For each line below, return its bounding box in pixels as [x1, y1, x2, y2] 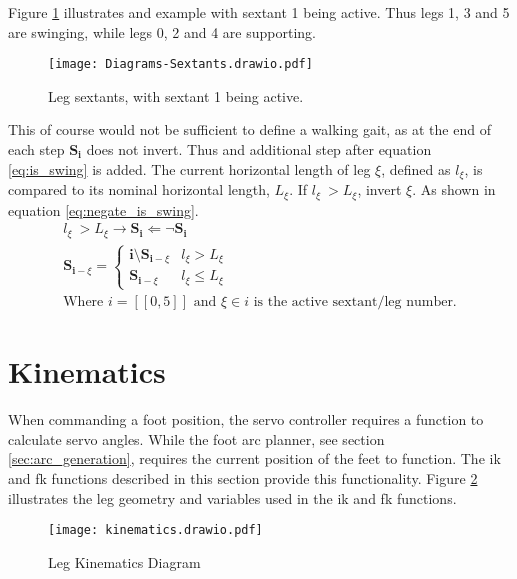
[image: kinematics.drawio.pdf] [48, 523, 263, 538]
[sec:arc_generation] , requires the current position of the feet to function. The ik [8, 448, 501, 469]
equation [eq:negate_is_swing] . [8, 199, 199, 220]
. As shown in [412, 179, 496, 200]
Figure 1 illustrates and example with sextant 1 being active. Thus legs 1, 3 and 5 [8, 2, 510, 22]
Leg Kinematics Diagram [48, 551, 201, 572]
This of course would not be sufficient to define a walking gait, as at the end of [8, 119, 491, 140]
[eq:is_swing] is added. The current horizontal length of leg [8, 158, 371, 179]
